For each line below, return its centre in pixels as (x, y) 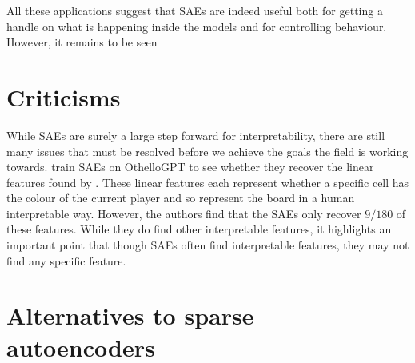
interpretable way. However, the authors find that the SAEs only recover (184, 213)
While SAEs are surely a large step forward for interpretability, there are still (196, 135)
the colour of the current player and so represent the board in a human (181, 198)
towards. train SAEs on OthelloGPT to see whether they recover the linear (190, 167)
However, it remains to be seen (82, 42)
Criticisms (64, 96)
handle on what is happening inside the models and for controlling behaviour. (197, 26)
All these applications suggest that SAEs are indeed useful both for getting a (195, 10)
